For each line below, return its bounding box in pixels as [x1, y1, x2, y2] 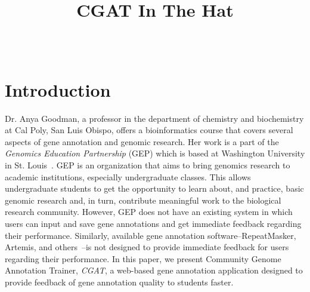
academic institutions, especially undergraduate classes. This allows [5, 170, 251, 183]
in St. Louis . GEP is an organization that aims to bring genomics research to [5, 159, 290, 171]
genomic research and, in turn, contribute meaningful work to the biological [5, 193, 281, 206]
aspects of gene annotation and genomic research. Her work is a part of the [5, 135, 279, 147]
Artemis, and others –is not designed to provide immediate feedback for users [5, 241, 289, 253]
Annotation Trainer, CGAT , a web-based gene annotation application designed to [5, 264, 303, 276]
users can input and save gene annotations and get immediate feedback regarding [5, 217, 302, 229]
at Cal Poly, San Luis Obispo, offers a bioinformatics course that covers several [5, 124, 293, 136]
